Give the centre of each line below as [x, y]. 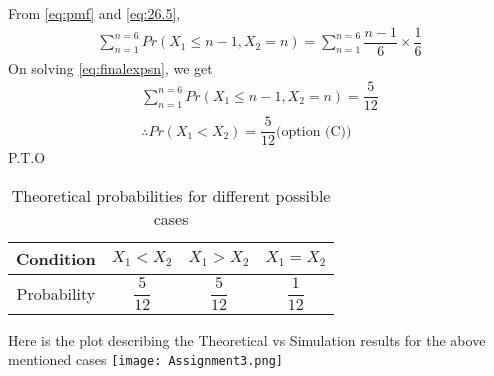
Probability [56, 293]
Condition [56, 259]
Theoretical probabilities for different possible [171, 196]
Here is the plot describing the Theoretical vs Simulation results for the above [247, 339]
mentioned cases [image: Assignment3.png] [145, 359]
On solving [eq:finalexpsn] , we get [110, 67]
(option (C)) [314, 131]
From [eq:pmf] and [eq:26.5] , [94, 13]
